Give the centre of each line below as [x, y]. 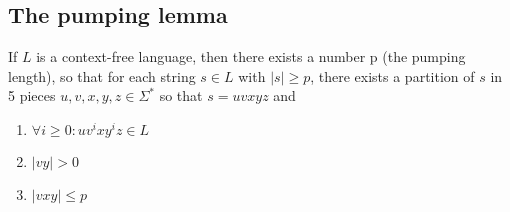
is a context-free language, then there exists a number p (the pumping [251, 56]
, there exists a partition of [392, 75]
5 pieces [32, 95]
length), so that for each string [102, 75]
